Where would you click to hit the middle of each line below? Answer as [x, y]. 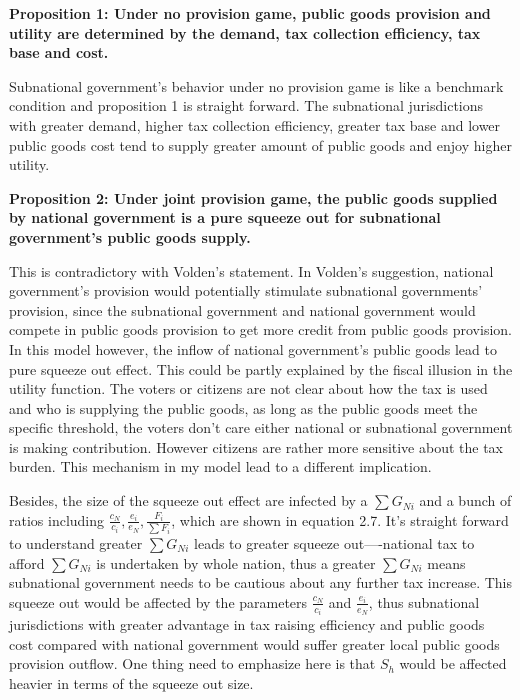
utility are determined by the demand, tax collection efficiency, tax [245, 32]
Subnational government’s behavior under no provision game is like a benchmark [256, 85]
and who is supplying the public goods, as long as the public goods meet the [243, 407]
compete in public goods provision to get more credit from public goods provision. [260, 329]
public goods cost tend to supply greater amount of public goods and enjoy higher [260, 144]
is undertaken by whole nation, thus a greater [236, 562]
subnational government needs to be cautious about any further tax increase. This [261, 582]
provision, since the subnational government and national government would [242, 309]
